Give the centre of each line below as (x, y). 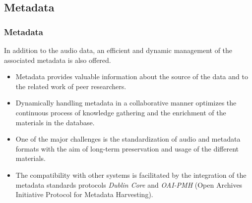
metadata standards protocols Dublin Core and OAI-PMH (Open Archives (129, 184)
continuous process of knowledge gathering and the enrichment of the (121, 112)
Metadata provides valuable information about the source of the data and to (132, 76)
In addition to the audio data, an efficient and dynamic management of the (118, 50)
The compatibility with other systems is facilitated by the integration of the (131, 175)
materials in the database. (55, 122)
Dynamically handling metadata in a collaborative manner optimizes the (126, 103)
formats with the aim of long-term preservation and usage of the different (127, 148)
